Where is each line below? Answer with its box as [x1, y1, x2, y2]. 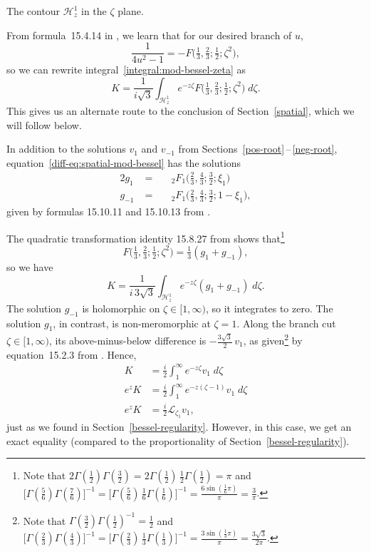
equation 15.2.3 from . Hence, [6, 347, 137, 362]
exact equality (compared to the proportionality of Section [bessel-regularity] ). [6, 433, 350, 448]
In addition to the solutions [6, 141, 126, 156]
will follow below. [6, 117, 82, 132]
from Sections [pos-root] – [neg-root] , [178, 141, 338, 156]
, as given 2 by [243, 331, 303, 347]
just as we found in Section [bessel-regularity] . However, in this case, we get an [6, 419, 352, 434]
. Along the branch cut [236, 315, 336, 330]
